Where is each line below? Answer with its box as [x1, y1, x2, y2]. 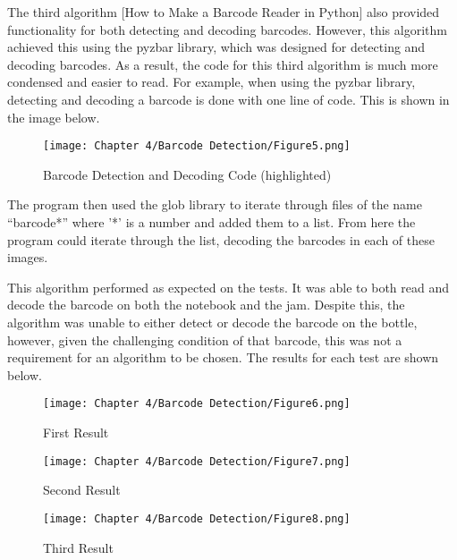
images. [7, 248, 48, 267]
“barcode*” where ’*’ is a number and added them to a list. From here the [7, 213, 416, 231]
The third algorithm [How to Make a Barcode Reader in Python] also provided [7, 3, 440, 21]
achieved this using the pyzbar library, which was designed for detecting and [7, 38, 426, 56]
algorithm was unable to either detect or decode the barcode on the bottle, [7, 312, 418, 331]
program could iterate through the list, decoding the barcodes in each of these [7, 230, 435, 249]
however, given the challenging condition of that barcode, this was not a [7, 330, 402, 349]
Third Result [43, 538, 114, 556]
